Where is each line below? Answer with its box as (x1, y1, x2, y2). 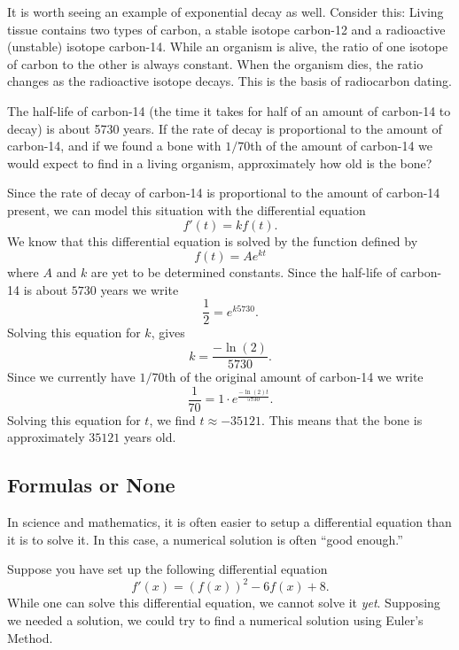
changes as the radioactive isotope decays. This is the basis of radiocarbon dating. (7, 72, 452, 90)
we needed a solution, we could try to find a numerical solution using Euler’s (7, 611, 424, 630)
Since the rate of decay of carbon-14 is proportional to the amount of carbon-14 (7, 183, 440, 202)
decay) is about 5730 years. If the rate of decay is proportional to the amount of (7, 119, 442, 137)
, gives (151, 323, 185, 342)
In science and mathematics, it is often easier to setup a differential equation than (7, 513, 452, 531)
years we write (100, 280, 179, 298)
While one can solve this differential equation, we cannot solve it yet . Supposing (7, 593, 440, 612)
